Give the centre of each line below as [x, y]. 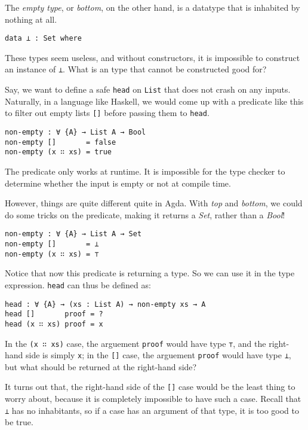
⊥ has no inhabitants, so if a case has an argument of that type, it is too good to [152, 410]
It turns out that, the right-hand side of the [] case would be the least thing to [150, 387]
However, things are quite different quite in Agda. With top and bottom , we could [154, 203]
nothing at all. [31, 19]
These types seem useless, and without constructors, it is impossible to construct [153, 57]
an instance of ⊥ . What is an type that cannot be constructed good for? [136, 69]
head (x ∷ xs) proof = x [54, 324]
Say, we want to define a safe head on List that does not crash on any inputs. [148, 89]
